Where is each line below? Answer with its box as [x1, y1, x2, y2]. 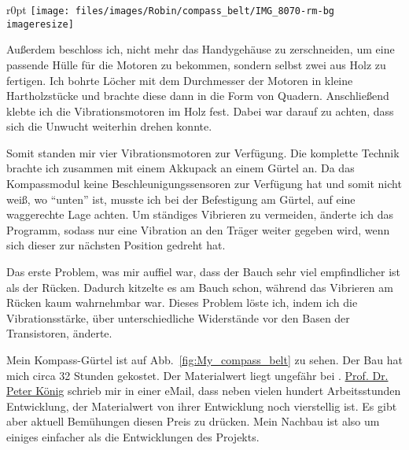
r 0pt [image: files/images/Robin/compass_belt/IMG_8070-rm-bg [6, 2, 334, 17]
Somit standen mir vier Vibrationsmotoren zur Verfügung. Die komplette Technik [6, 144, 400, 160]
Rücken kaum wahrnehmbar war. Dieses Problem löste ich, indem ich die [6, 294, 358, 311]
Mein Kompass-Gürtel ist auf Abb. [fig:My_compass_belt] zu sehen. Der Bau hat [6, 352, 403, 367]
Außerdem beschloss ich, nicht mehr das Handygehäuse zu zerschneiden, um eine [6, 41, 395, 57]
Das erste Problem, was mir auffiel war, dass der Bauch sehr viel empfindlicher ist [6, 264, 401, 280]
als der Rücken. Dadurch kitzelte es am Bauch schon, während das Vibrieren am [6, 278, 393, 295]
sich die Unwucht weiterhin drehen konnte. [6, 118, 212, 135]
